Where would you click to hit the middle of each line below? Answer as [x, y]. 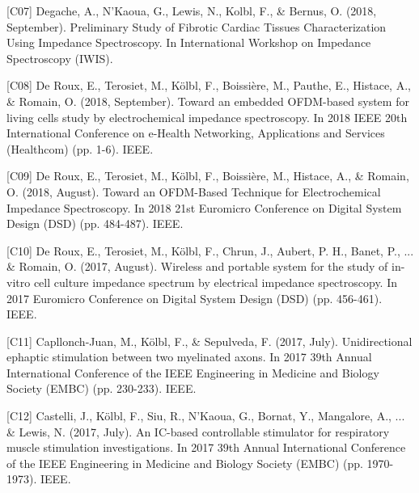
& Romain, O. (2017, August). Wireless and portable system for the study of [197, 266]
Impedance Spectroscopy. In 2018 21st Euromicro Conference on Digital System [204, 207]
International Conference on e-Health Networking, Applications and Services [196, 133]
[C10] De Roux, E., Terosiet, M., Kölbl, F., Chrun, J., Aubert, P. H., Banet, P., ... [210, 250]
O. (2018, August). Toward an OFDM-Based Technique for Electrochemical [194, 191]
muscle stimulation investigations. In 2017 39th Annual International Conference [206, 447]
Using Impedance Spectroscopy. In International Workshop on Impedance [189, 42]
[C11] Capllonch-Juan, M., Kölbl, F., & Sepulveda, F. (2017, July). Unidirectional [209, 341]
